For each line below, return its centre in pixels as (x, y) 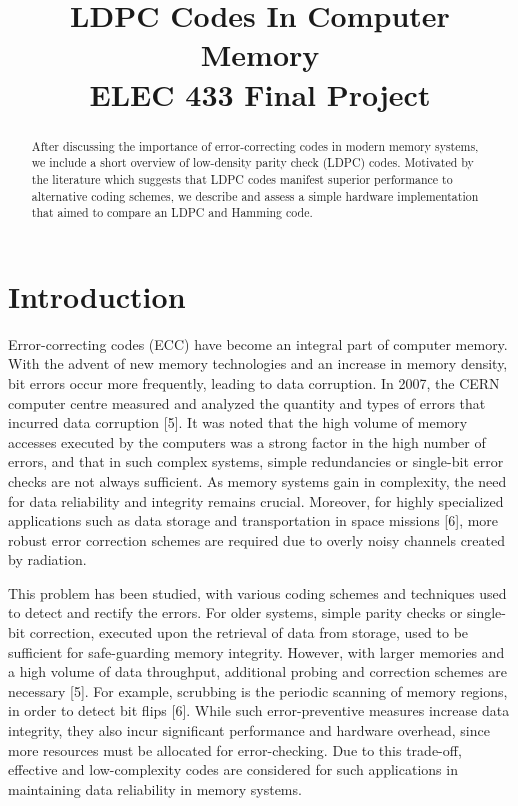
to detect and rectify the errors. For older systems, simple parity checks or (235, 612)
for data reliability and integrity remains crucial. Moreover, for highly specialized (256, 500)
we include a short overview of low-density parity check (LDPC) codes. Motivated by (252, 162)
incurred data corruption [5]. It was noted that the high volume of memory (238, 422)
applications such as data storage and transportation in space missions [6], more (253, 520)
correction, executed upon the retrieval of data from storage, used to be (249, 632)
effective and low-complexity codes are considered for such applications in (233, 769)
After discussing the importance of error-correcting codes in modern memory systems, (255, 145)
